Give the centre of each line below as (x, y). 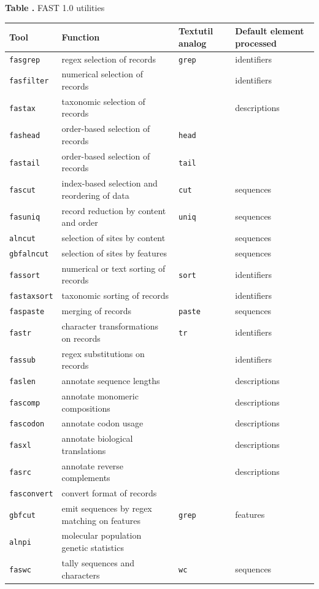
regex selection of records (109, 59)
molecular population (102, 535)
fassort (25, 275)
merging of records (96, 311)
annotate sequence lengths (111, 381)
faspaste (27, 312)
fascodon (27, 424)
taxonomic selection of (103, 101)
